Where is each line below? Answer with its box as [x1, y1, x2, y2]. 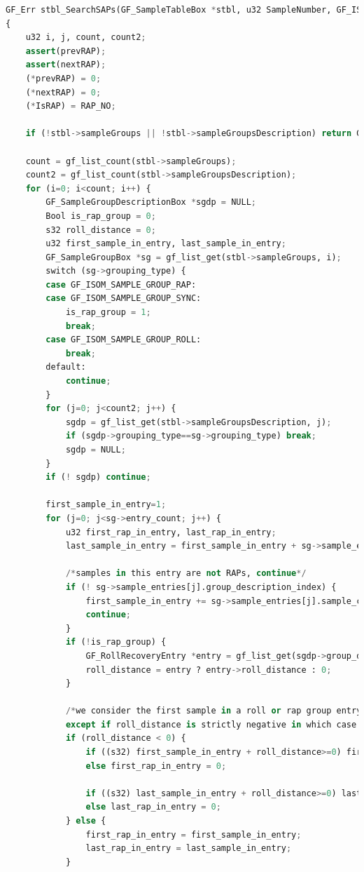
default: [45, 362, 86, 373]
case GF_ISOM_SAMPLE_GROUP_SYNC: [45, 293, 202, 304]
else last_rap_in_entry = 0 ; [85, 802, 221, 812]
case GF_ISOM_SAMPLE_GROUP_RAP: [45, 279, 197, 290]
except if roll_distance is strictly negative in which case [65, 719, 357, 730]
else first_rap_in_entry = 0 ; [85, 760, 227, 771]
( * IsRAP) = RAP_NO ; [25, 101, 116, 112]
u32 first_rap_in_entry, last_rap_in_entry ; [65, 527, 276, 537]
